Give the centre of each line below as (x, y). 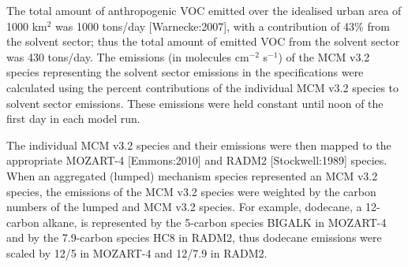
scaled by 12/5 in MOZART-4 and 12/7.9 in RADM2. (137, 252)
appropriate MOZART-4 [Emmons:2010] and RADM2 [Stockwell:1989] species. (197, 160)
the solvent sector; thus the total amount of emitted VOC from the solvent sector (203, 41)
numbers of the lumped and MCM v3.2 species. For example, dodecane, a (184, 207)
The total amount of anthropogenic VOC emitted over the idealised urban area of (204, 10)
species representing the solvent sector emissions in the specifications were (185, 72)
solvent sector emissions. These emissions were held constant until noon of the (195, 103)
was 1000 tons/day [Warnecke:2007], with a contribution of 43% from (223, 26)
